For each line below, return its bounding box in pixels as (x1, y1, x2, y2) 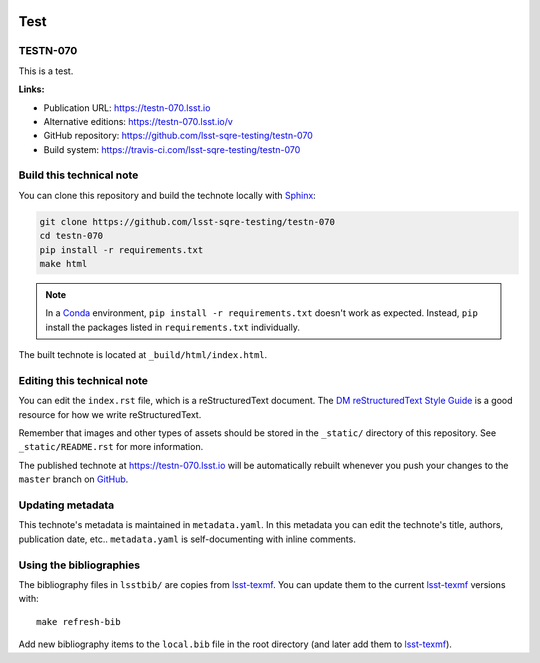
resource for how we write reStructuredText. (18, 408, 202, 420)
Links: (18, 83, 45, 95)
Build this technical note (18, 168, 139, 182)
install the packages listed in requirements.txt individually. (45, 321, 300, 333)
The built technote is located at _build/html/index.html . (18, 349, 268, 361)
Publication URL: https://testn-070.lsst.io (43, 101, 211, 114)
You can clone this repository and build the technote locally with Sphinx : (18, 189, 317, 201)
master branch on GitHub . (18, 473, 129, 485)
